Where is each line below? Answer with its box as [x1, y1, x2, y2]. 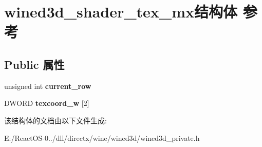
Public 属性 [4, 56, 65, 72]
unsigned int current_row [4, 80, 91, 91]
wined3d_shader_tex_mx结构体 [4, 1, 237, 22]
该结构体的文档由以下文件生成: [4, 115, 107, 125]
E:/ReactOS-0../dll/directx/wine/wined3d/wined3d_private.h [4, 132, 200, 143]
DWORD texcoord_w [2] [4, 98, 89, 108]
